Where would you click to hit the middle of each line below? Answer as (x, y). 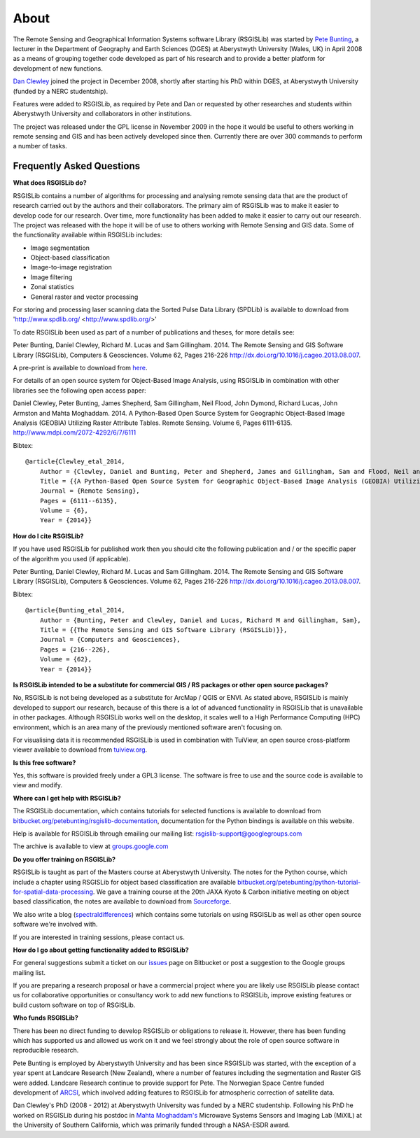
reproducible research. (46, 1051)
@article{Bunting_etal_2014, (75, 610)
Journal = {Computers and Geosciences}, (110, 640)
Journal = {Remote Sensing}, (90, 491)
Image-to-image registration (71, 267)
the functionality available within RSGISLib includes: (87, 235)
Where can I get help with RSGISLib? (67, 798)
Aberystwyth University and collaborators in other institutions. (103, 114)
